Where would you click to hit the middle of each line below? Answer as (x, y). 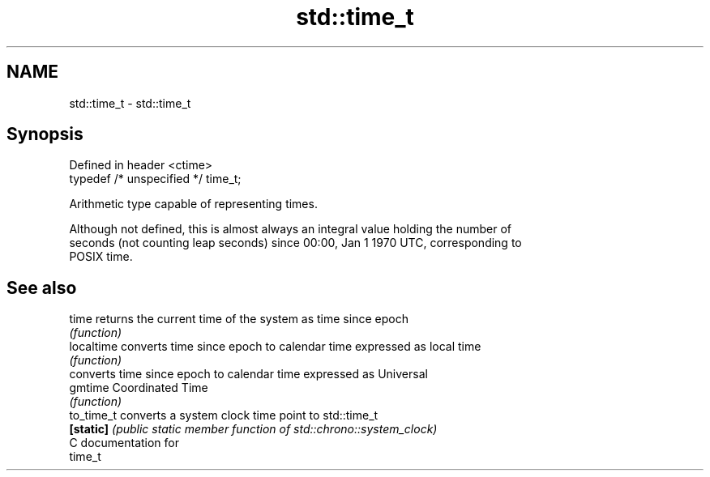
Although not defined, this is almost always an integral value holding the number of (291, 229)
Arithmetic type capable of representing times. (193, 204)
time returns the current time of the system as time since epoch (239, 319)
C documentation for (124, 443)
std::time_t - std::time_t (130, 103)
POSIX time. (101, 257)
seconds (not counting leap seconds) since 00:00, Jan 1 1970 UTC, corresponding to (295, 243)
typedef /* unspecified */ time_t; (155, 179)
